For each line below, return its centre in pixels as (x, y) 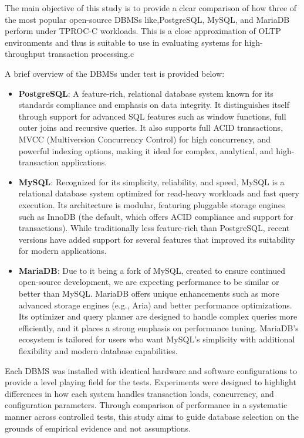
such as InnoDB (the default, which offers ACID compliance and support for (156, 216)
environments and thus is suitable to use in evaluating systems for (123, 42)
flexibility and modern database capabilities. (98, 351)
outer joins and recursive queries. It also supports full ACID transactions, (151, 128)
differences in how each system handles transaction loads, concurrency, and (139, 393)
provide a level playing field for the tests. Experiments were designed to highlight (151, 382)
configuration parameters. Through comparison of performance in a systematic (146, 405)
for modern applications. (63, 251)
